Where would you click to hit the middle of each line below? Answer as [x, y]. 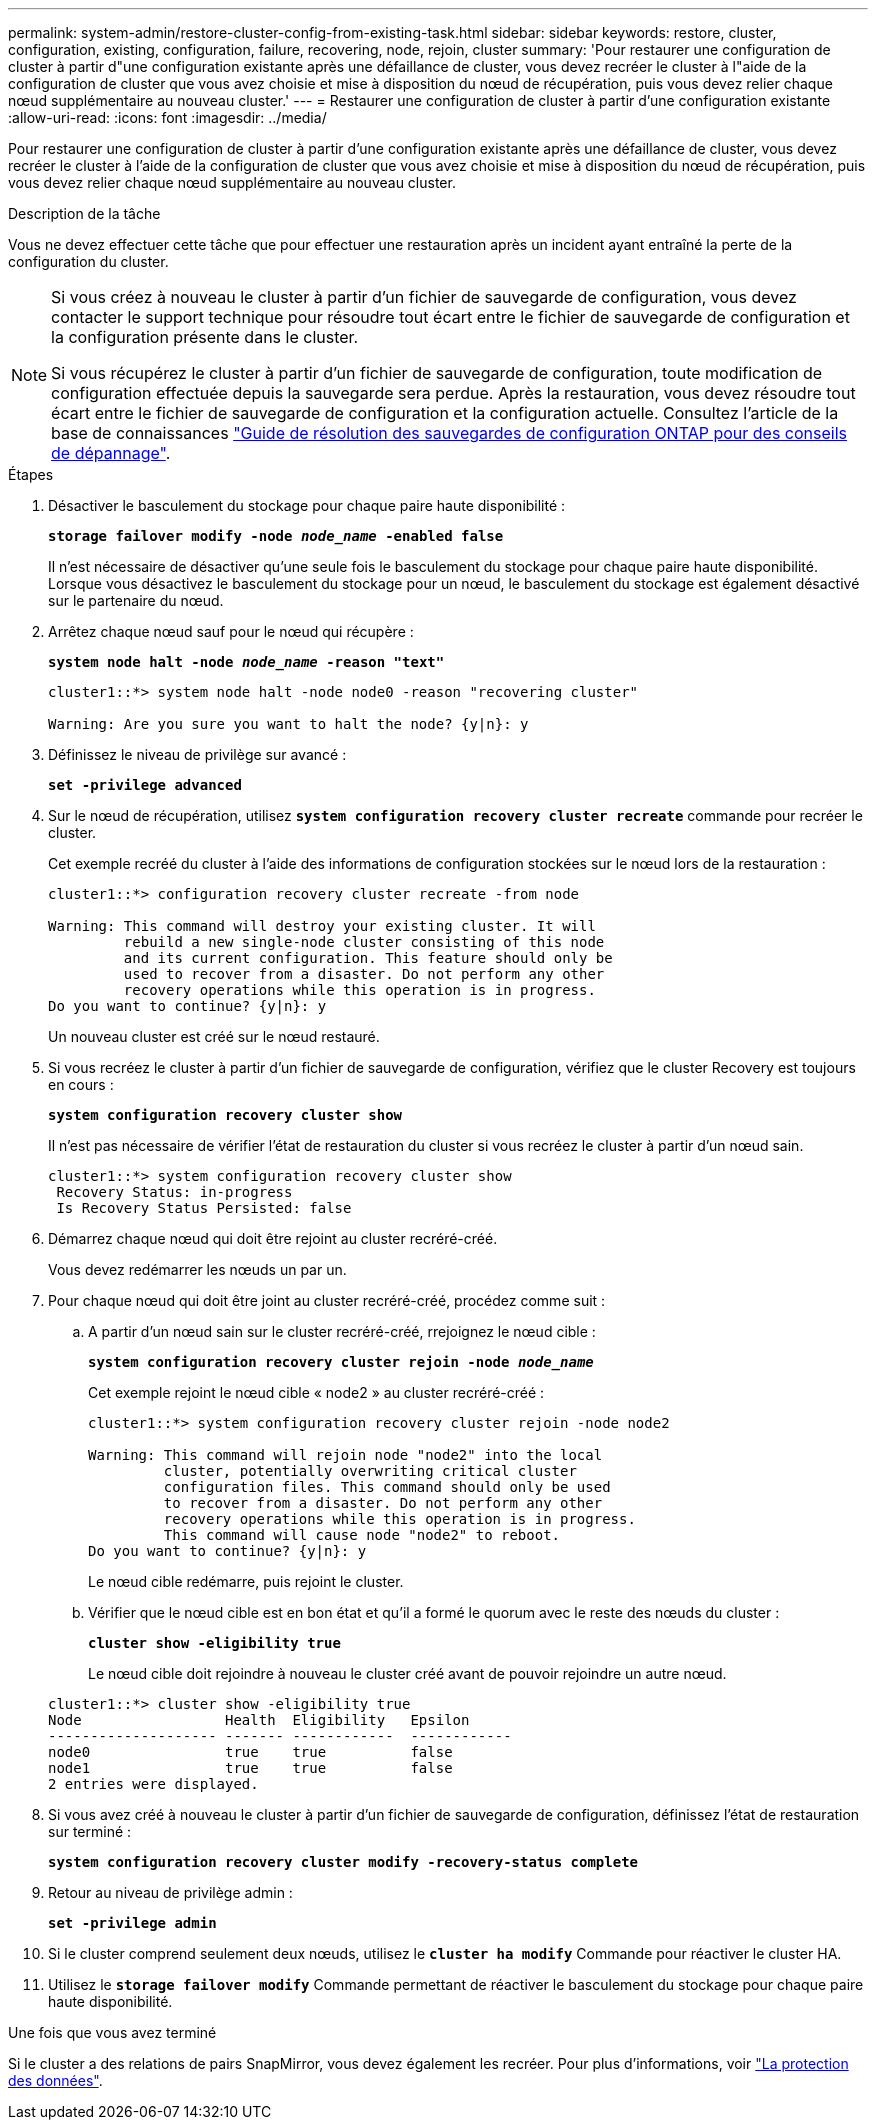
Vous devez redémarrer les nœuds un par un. [197, 1269]
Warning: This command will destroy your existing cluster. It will [322, 926]
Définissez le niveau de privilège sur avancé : [197, 754]
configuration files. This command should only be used [387, 1487]
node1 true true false [250, 1768]
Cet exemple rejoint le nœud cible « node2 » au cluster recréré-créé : [316, 1392]
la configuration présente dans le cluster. [205, 337]
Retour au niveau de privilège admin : [170, 1892]
